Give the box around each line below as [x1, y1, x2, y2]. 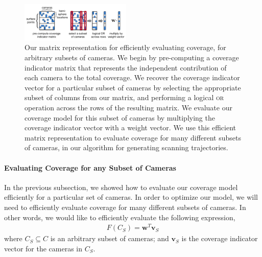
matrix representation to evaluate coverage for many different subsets [25, 132, 242, 143]
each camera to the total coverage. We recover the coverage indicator [25, 72, 240, 83]
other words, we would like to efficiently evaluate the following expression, [4, 212, 235, 222]
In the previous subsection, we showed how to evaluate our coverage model [4, 181, 238, 192]
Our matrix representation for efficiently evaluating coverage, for [25, 42, 226, 53]
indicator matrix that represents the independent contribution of [25, 62, 227, 73]
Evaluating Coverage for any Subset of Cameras [4, 162, 176, 173]
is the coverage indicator [181, 233, 258, 244]
